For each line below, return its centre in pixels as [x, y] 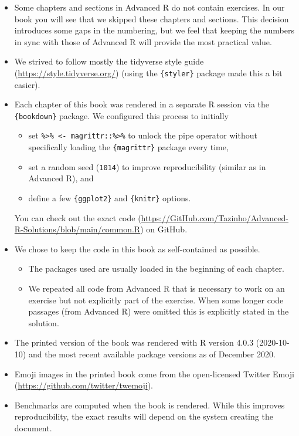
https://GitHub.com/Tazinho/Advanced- [215, 217]
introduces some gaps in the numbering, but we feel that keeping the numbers [154, 30]
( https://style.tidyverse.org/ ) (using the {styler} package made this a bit [148, 72]
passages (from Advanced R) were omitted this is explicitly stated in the [159, 311]
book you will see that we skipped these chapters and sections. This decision [152, 18]
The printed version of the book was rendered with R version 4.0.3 [134, 342]
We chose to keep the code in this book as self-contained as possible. [137, 249]
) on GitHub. [164, 229]
